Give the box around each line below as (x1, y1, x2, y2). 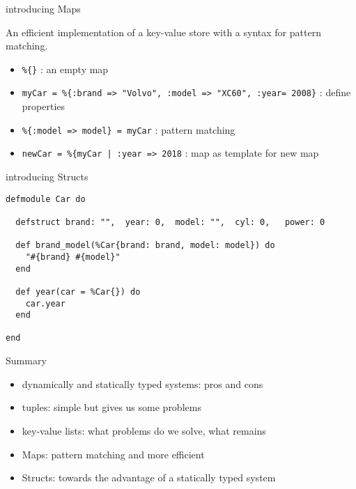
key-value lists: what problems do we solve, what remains (22, 423, 266, 437)
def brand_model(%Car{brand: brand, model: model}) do (15, 240, 275, 251)
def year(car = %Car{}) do (15, 286, 141, 297)
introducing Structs (6, 169, 88, 183)
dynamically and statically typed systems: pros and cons (22, 376, 263, 391)
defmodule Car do (6, 194, 86, 204)
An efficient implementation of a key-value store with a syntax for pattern (6, 24, 321, 39)
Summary (6, 353, 47, 368)
